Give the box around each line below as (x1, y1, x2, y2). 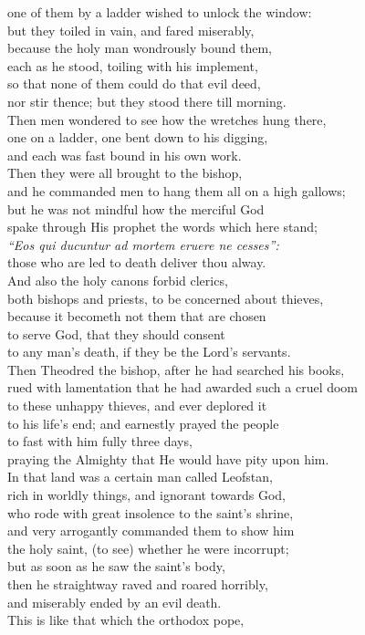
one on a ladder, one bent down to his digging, (7, 128, 268, 147)
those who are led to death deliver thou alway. (7, 253, 266, 272)
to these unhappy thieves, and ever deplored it (7, 396, 267, 415)
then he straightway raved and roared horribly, (7, 575, 268, 593)
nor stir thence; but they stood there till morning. (7, 91, 287, 110)
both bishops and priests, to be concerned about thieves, (7, 288, 324, 307)
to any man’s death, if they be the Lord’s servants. (7, 342, 291, 361)
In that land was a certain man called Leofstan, (7, 467, 273, 486)
